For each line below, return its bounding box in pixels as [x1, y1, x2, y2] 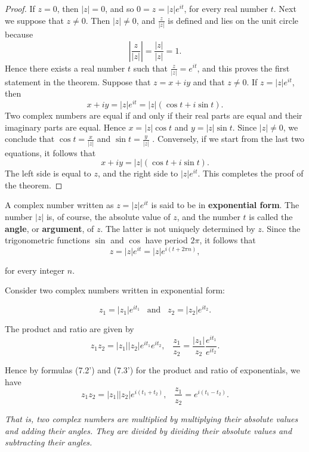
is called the [249, 210, 293, 222]
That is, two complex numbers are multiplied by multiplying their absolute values [5, 412, 298, 425]
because [5, 27, 33, 40]
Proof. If [5, 2, 35, 14]
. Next [273, 2, 296, 14]
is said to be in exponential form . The [151, 199, 299, 211]
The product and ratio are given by [5, 323, 134, 335]
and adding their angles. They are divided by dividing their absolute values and [5, 424, 292, 436]
